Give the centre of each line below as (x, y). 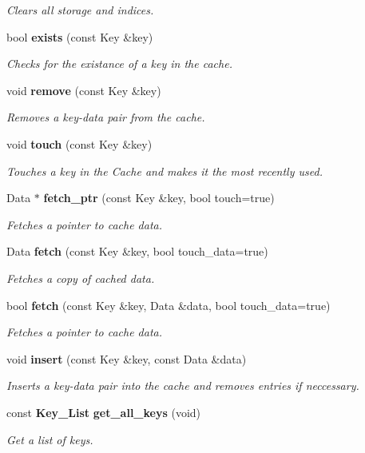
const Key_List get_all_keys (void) (104, 412)
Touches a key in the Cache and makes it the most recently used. (165, 171)
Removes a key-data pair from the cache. (106, 117)
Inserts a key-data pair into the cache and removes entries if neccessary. (183, 385)
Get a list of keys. (50, 439)
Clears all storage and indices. (80, 10)
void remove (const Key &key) (84, 90)
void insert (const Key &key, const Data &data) (127, 358)
